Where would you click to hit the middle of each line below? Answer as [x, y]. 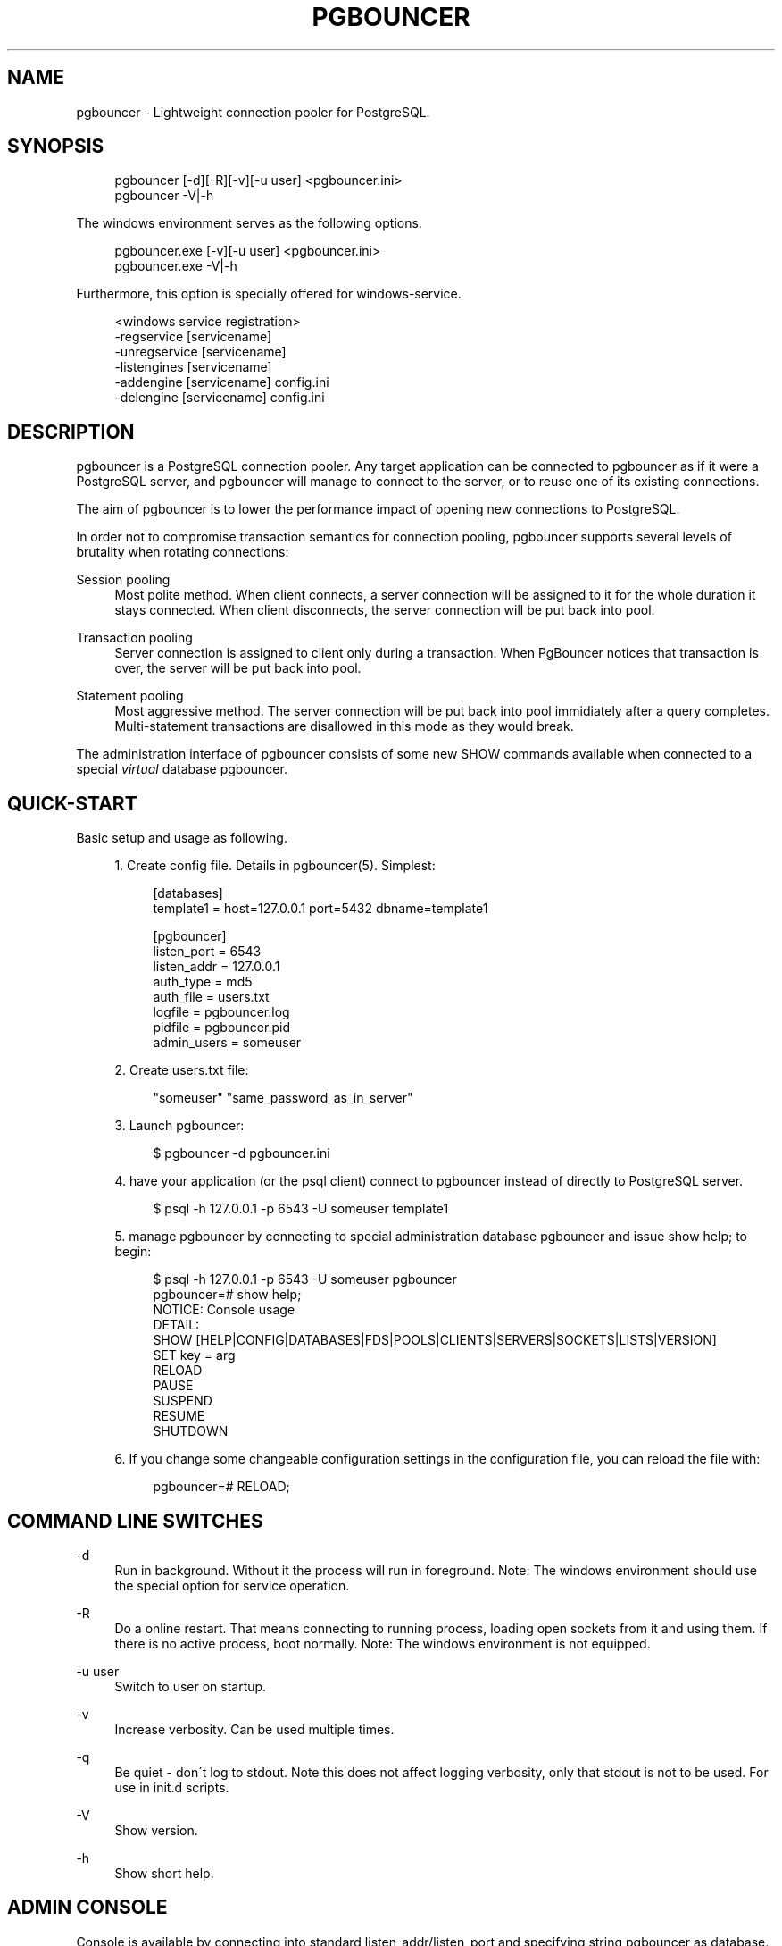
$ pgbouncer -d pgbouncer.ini [241, 1153]
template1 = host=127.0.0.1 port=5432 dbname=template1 [320, 909]
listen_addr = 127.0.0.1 [216, 967]
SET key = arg [194, 1355]
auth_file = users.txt [211, 997]
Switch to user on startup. [191, 1686]
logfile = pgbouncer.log [221, 1012]
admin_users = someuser [227, 1043]
